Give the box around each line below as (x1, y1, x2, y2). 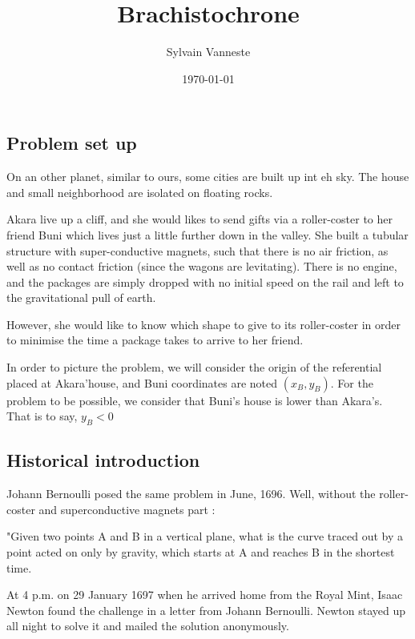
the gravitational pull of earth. (6, 289, 156, 306)
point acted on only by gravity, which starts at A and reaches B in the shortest (6, 544, 395, 561)
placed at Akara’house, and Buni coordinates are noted (6, 374, 278, 391)
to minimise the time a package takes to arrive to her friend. (6, 332, 304, 348)
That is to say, (6, 408, 78, 424)
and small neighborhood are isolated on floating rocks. (6, 183, 273, 200)
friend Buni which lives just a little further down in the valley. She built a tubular (6, 226, 409, 243)
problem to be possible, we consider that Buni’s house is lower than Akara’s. (6, 392, 383, 408)
